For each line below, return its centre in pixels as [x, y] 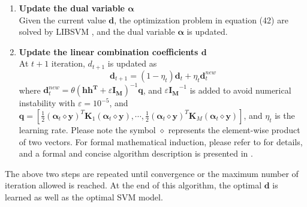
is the [285, 115]
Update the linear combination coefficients [109, 51]
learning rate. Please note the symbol [87, 129]
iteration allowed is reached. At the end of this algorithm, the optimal [133, 185]
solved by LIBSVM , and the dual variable [97, 31]
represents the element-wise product [234, 129]
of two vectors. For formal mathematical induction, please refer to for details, [161, 141]
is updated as [132, 63]
